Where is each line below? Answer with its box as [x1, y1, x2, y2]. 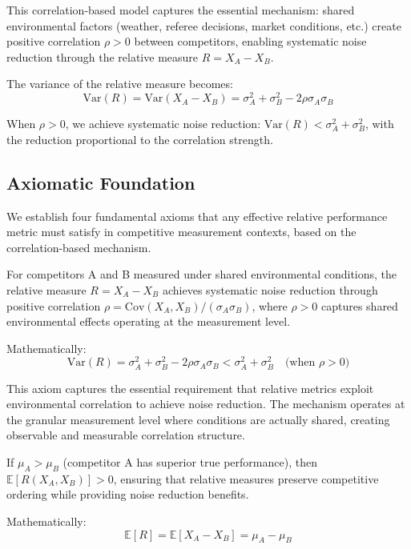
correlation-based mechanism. [6, 238, 151, 255]
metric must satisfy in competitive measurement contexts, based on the [6, 223, 357, 240]
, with [365, 115, 394, 132]
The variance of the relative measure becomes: [6, 75, 233, 92]
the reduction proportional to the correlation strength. [6, 130, 273, 147]
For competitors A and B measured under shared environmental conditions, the [6, 266, 397, 283]
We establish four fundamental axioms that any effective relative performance [6, 207, 388, 224]
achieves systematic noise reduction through [162, 281, 378, 298]
